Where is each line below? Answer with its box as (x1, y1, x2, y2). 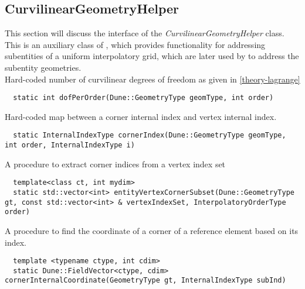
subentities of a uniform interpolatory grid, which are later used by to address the (5, 50, 299, 62)
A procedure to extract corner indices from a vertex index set (5, 157, 226, 170)
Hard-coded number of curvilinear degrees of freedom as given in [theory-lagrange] (5, 73, 300, 85)
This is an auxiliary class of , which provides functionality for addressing (5, 38, 266, 50)
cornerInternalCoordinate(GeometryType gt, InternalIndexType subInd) (5, 276, 286, 285)
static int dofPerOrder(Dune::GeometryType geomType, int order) (13, 94, 274, 102)
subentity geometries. (5, 61, 82, 73)
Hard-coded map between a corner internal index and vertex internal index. (5, 110, 277, 122)
